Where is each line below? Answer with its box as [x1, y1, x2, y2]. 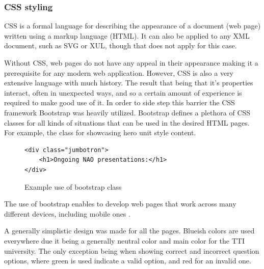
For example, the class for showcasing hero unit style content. [4, 127, 196, 138]
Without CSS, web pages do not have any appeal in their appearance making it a [4, 57, 258, 68]
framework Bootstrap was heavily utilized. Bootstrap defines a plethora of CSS [4, 107, 251, 117]
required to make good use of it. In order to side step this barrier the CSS [4, 97, 235, 108]
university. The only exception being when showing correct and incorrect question [4, 245, 259, 256]
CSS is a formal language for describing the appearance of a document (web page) [4, 20, 261, 31]
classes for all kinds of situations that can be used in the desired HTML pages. [4, 117, 250, 128]
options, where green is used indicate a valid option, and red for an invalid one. [4, 255, 251, 266]
